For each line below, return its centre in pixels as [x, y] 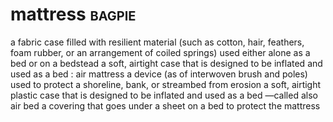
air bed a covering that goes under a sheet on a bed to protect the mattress [165, 105]
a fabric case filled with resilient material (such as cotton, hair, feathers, [157, 42]
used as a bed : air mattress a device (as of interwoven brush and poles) [159, 74]
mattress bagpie [73, 14]
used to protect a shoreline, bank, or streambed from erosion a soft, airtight [166, 84]
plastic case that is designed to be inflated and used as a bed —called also [164, 95]
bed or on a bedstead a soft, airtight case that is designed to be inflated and [166, 63]
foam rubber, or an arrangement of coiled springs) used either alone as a [160, 52]
